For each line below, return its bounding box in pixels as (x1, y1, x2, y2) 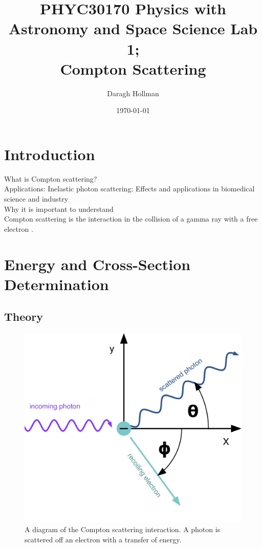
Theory (4, 309, 43, 324)
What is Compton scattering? (4, 173, 97, 184)
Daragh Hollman (107, 87, 159, 98)
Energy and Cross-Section (4, 253, 191, 274)
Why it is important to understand (4, 203, 114, 214)
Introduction (4, 143, 95, 164)
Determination (4, 273, 109, 294)
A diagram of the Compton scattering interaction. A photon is (25, 524, 221, 535)
